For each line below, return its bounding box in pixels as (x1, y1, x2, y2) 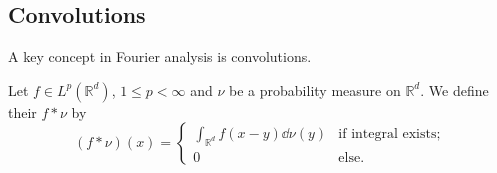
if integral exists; (338, 126, 441, 141)
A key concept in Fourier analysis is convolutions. (8, 46, 312, 67)
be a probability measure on (229, 79, 401, 100)
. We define (420, 79, 489, 100)
